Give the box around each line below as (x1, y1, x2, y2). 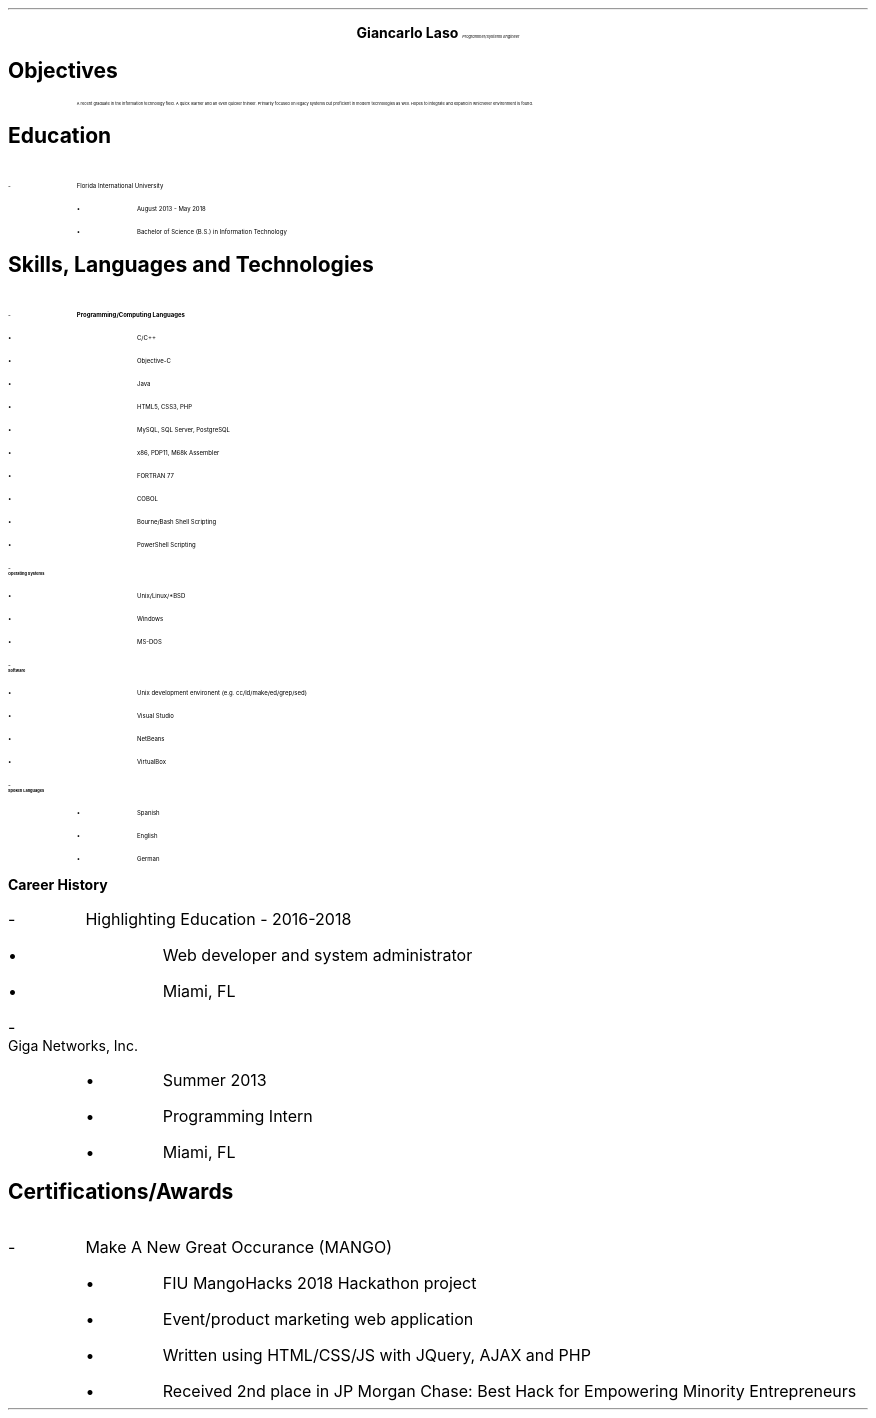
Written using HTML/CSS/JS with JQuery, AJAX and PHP (162, 1345, 591, 1366)
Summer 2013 (162, 1069, 267, 1090)
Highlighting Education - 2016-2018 (85, 908, 352, 929)
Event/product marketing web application (162, 1309, 474, 1330)
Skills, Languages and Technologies (8, 252, 374, 278)
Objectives (8, 58, 118, 84)
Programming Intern (162, 1105, 313, 1126)
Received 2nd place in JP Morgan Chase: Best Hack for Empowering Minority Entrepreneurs (162, 1381, 857, 1402)
